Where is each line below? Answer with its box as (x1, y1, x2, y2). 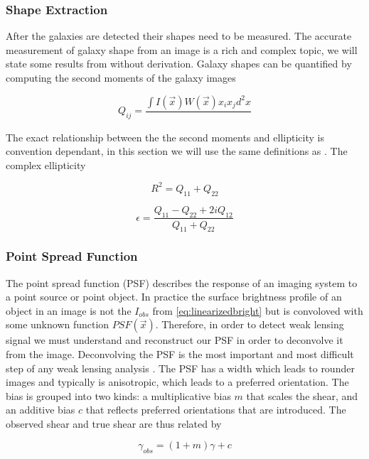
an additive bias (6, 402, 75, 417)
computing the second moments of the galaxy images (6, 70, 236, 85)
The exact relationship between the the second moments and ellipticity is (6, 129, 324, 144)
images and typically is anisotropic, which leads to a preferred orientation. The (6, 374, 349, 389)
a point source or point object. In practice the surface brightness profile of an (6, 289, 342, 304)
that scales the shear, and (246, 388, 358, 403)
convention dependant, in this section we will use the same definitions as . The (6, 144, 348, 158)
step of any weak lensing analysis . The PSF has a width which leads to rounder (6, 360, 355, 375)
